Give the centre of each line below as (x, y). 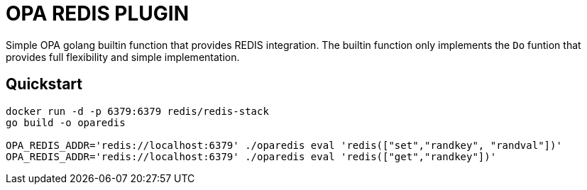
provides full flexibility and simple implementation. (123, 57)
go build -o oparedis (66, 122)
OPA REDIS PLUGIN (98, 13)
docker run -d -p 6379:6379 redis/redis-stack (137, 111)
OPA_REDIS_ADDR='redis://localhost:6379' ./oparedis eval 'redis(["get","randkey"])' (251, 156)
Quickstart (44, 84)
